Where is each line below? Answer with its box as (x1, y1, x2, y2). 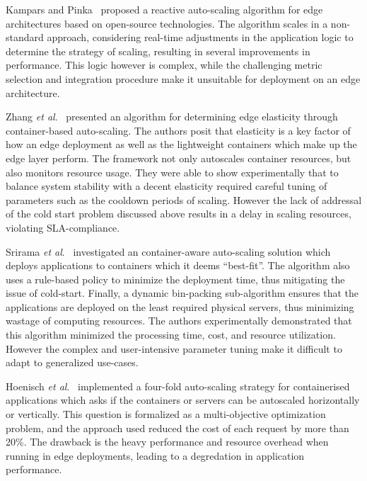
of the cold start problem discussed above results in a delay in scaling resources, (6, 206, 351, 221)
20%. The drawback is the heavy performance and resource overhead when (6, 434, 329, 449)
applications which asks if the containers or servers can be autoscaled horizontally (6, 392, 360, 407)
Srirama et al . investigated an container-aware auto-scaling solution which (6, 244, 331, 259)
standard (6, 30, 44, 45)
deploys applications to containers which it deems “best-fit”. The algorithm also (6, 258, 350, 273)
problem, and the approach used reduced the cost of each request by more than (6, 420, 349, 435)
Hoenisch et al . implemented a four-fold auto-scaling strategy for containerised (6, 378, 350, 393)
